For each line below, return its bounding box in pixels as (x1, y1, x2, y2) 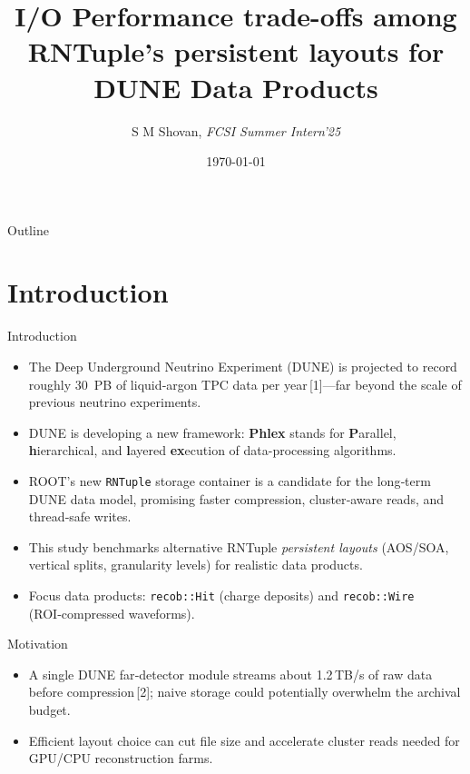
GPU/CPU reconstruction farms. (28, 749, 213, 768)
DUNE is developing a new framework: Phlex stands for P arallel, (28, 422, 397, 442)
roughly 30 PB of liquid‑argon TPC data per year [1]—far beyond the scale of (28, 374, 462, 393)
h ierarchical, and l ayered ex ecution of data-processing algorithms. (28, 441, 397, 460)
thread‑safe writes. (28, 507, 132, 526)
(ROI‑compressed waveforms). (28, 603, 195, 622)
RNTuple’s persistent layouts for (27, 33, 445, 70)
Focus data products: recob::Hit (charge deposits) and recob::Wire (28, 586, 415, 604)
